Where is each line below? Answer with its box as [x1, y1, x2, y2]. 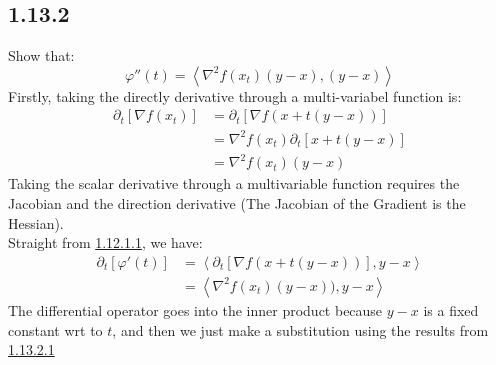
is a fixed [423, 299, 479, 320]
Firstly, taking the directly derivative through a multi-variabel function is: [8, 85, 462, 106]
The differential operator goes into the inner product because [8, 299, 383, 320]
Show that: [8, 45, 75, 66]
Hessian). [8, 212, 64, 233]
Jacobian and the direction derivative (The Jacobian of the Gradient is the [8, 193, 466, 214]
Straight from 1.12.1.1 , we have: [8, 232, 203, 253]
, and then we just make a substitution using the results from [112, 319, 489, 340]
